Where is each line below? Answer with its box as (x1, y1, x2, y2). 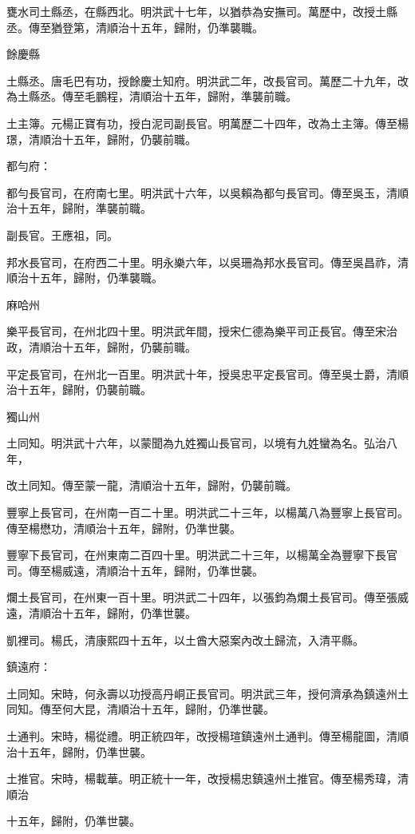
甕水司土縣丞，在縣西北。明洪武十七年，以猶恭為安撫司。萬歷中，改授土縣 (6, 3, 397, 19)
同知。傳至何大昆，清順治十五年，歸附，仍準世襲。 (6, 701, 275, 717)
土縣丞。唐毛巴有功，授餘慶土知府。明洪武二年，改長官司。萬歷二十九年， (6, 72, 397, 89)
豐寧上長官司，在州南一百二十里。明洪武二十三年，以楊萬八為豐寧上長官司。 (6, 504, 409, 521)
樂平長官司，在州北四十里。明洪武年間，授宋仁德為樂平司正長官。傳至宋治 (6, 323, 397, 340)
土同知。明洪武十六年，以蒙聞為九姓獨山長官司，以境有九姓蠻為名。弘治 (6, 435, 386, 451)
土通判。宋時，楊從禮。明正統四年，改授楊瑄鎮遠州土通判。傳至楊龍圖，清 (6, 728, 397, 744)
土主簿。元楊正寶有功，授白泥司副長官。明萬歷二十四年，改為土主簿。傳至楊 (6, 114, 409, 131)
